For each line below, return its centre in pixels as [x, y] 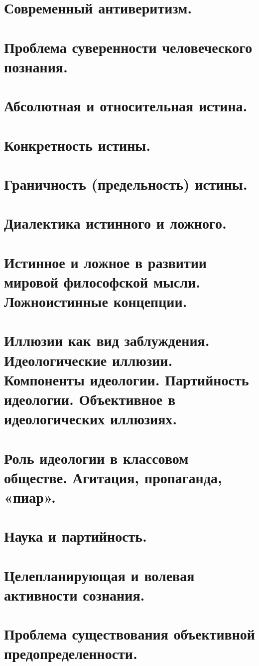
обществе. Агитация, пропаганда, [113, 477]
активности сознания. [74, 594]
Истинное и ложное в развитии [105, 262]
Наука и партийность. [76, 536]
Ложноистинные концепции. [96, 301]
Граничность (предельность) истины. [126, 183]
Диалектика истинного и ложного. [115, 223]
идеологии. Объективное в [90, 399]
